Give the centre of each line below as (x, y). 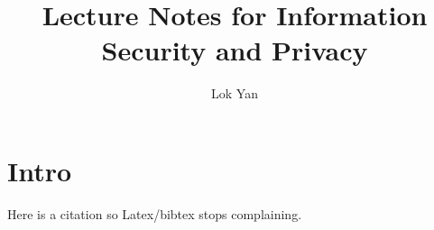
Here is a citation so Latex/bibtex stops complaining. (155, 213)
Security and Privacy (235, 50)
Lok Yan (235, 93)
